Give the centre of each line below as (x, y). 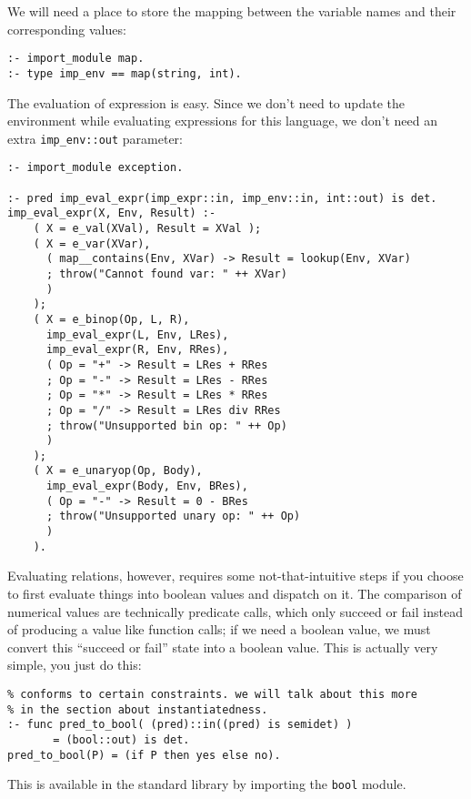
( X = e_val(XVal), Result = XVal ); (147, 228)
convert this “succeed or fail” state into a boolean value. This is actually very (223, 647)
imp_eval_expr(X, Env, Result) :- (112, 213)
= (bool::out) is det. (121, 739)
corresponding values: (67, 29)
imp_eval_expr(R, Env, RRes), (137, 350)
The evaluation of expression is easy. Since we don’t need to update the (206, 102)
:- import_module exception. (95, 168)
